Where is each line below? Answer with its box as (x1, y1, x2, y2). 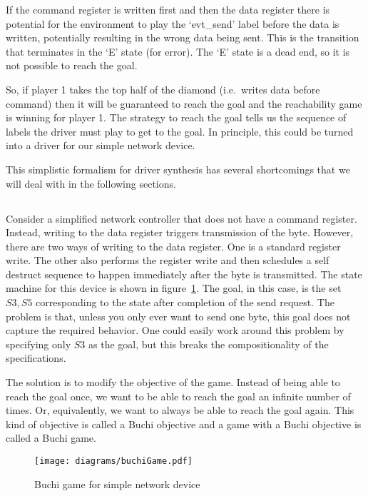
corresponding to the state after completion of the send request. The (36, 295, 334, 310)
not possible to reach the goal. (6, 58, 138, 73)
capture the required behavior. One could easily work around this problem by (6, 323, 344, 338)
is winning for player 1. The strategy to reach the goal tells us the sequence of (6, 110, 347, 125)
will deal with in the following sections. (6, 176, 176, 191)
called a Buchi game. (6, 430, 96, 445)
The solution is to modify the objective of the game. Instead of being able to (6, 375, 340, 390)
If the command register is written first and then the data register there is (6, 2, 330, 16)
